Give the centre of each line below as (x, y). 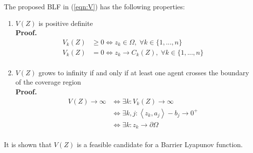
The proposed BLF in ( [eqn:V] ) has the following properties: (94, 6)
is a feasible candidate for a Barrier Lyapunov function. (160, 144)
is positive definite (66, 23)
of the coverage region (48, 82)
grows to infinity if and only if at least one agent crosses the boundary (144, 72)
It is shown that (28, 144)
